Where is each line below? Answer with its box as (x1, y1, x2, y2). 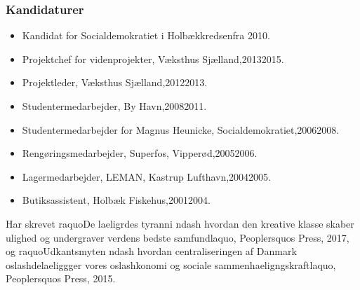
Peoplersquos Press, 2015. (6, 271, 116, 286)
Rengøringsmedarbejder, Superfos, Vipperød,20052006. (22, 146, 258, 160)
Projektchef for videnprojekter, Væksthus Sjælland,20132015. (22, 51, 284, 66)
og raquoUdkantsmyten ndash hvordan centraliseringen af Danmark (6, 244, 297, 258)
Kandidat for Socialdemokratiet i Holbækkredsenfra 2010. (22, 28, 270, 43)
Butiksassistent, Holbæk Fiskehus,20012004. (22, 193, 211, 207)
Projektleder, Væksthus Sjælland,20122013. (22, 75, 208, 90)
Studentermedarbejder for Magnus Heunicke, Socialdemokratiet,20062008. (22, 122, 340, 137)
